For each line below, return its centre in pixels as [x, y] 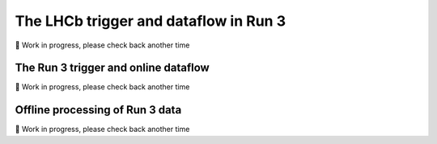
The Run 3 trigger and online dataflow [112, 68]
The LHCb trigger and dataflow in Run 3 [151, 21]
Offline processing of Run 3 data [98, 110]
